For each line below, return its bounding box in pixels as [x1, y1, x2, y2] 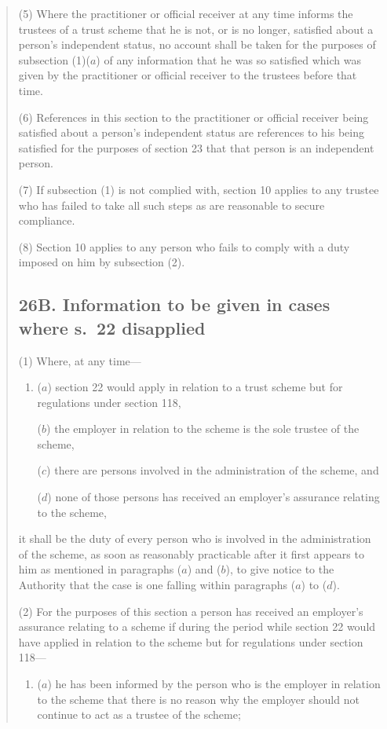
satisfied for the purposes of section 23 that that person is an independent [18, 139, 374, 156]
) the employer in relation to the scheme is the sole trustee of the [46, 420, 360, 437]
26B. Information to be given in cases [18, 292, 330, 317]
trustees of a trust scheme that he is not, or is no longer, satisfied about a [18, 20, 374, 37]
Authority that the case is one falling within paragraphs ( [18, 577, 296, 593]
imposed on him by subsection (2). [18, 254, 185, 270]
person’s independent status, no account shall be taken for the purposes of [18, 36, 376, 53]
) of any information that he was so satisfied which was [96, 51, 361, 68]
